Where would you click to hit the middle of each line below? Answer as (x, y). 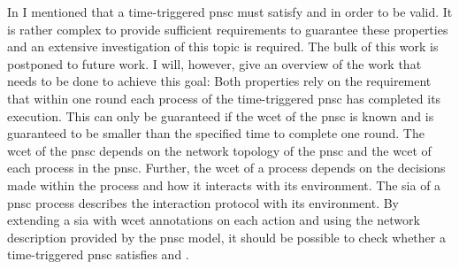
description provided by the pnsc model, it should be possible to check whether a (226, 237)
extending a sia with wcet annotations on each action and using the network (214, 220)
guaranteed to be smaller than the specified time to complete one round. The (216, 133)
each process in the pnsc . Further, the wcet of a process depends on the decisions (226, 168)
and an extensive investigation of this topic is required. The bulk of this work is (223, 46)
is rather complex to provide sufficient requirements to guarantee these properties (228, 29)
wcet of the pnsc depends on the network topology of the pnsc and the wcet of (219, 150)
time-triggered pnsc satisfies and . (98, 254)
